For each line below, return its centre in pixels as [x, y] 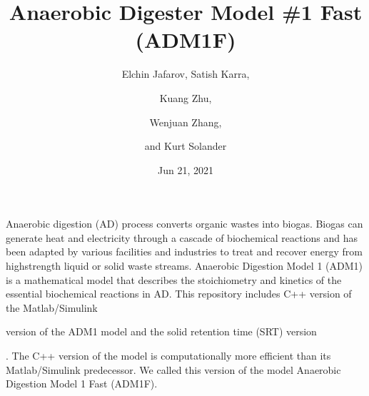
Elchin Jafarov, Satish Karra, [186, 74]
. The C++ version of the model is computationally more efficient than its [168, 356]
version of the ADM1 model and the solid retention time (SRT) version [161, 331]
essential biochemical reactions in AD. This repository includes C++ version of [179, 294]
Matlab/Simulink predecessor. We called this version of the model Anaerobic [173, 369]
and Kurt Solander [186, 146]
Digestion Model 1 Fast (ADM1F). [82, 384]
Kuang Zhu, [186, 97]
